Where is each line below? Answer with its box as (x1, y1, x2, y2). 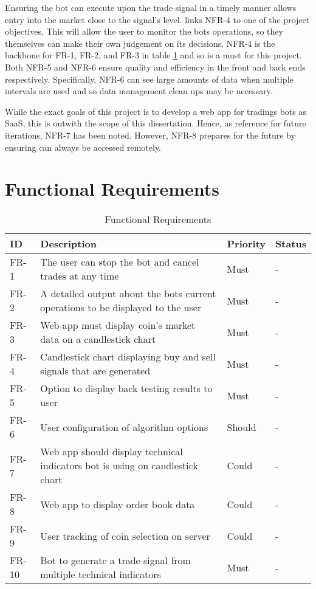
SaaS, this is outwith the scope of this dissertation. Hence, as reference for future (5, 117, 306, 129)
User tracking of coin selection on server (40, 528, 210, 543)
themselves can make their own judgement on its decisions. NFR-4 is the (5, 36, 275, 49)
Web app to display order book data (40, 497, 195, 511)
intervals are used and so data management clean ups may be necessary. (5, 84, 273, 97)
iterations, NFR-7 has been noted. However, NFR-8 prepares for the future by (5, 128, 296, 141)
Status (275, 236, 306, 251)
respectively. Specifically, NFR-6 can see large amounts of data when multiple (5, 72, 294, 85)
